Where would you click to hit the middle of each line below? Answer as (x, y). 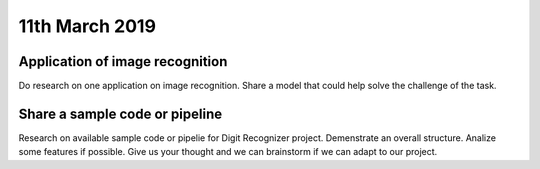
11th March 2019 (87, 26)
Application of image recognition (123, 61)
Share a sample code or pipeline (120, 113)
